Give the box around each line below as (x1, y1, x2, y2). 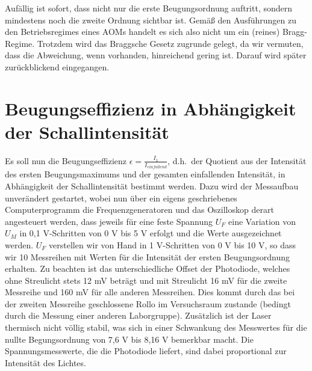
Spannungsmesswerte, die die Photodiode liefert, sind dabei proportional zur (5, 345, 287, 357)
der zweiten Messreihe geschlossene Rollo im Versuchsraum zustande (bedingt (5, 297, 291, 310)
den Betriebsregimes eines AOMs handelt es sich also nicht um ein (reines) (5, 25, 280, 38)
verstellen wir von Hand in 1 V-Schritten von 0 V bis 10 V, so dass (49, 238, 296, 251)
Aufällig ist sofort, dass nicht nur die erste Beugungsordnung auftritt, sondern (5, 2, 293, 14)
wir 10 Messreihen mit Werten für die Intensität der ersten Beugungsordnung (5, 250, 290, 263)
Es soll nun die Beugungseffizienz (5, 154, 127, 167)
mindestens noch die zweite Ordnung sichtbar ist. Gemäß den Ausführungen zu (5, 13, 296, 26)
